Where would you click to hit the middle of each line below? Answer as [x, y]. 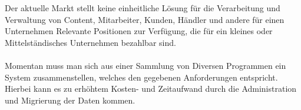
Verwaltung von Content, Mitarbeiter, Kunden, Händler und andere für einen [145, 19]
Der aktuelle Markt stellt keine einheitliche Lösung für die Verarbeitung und [143, 8]
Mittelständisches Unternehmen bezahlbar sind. [90, 42]
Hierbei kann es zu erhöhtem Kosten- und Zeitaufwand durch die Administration [151, 89]
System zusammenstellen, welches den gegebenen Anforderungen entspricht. [141, 77]
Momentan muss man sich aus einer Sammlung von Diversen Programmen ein [145, 65]
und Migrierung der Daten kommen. [70, 100]
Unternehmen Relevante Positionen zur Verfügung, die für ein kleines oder [139, 31]
